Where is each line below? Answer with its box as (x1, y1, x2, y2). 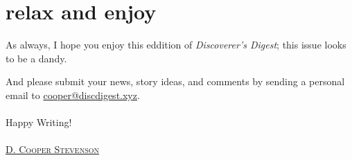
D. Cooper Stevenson (6, 142, 100, 157)
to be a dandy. (6, 51, 67, 65)
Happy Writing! (6, 115, 72, 130)
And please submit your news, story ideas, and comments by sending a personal (6, 74, 345, 89)
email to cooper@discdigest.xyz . (6, 87, 140, 102)
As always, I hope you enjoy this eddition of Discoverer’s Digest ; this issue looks (6, 37, 346, 52)
